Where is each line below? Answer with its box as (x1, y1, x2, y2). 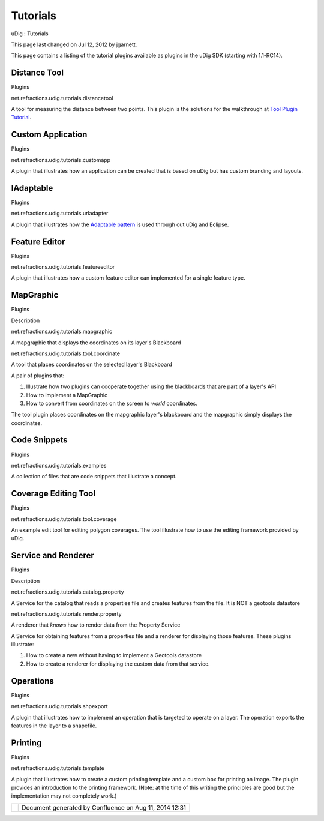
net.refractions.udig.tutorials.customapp (11, 156, 111, 163)
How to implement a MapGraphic (26, 391, 108, 398)
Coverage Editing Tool (11, 489, 96, 499)
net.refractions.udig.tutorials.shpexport (11, 703, 108, 710)
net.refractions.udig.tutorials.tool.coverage (11, 515, 117, 522)
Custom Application (11, 130, 88, 140)
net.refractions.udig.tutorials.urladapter (11, 210, 109, 217)
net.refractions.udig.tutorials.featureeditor (11, 263, 115, 271)
